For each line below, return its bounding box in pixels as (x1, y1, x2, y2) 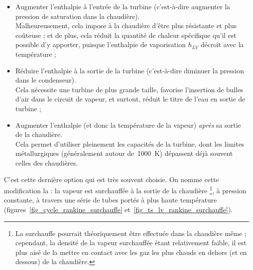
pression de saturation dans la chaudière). (15, 11, 140, 21)
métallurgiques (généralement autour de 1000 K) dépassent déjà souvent (15, 148, 233, 158)
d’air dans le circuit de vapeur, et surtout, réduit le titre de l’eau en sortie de (15, 94, 245, 104)
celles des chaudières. (15, 157, 78, 168)
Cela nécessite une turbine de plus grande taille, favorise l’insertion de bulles (15, 84, 243, 94)
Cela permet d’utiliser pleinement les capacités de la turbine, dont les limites (15, 138, 244, 149)
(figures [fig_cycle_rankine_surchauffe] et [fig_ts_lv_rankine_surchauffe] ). (4, 204, 233, 214)
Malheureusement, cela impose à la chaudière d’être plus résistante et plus (15, 20, 237, 31)
